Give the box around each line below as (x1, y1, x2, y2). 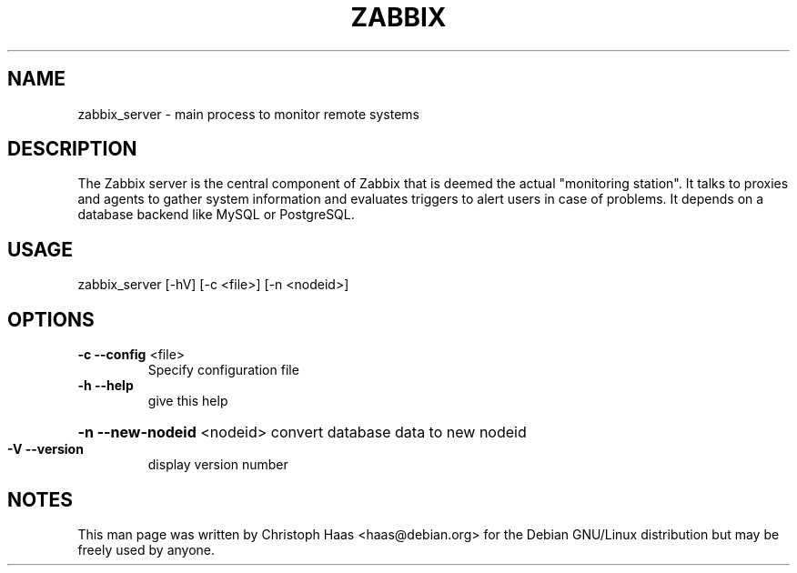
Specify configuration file (147, 362, 299, 378)
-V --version (7, 441, 84, 457)
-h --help (77, 377, 134, 394)
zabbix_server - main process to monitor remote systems (77, 106, 419, 122)
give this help (147, 393, 228, 409)
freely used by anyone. (77, 541, 216, 558)
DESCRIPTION (7, 137, 137, 161)
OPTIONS (7, 307, 95, 331)
